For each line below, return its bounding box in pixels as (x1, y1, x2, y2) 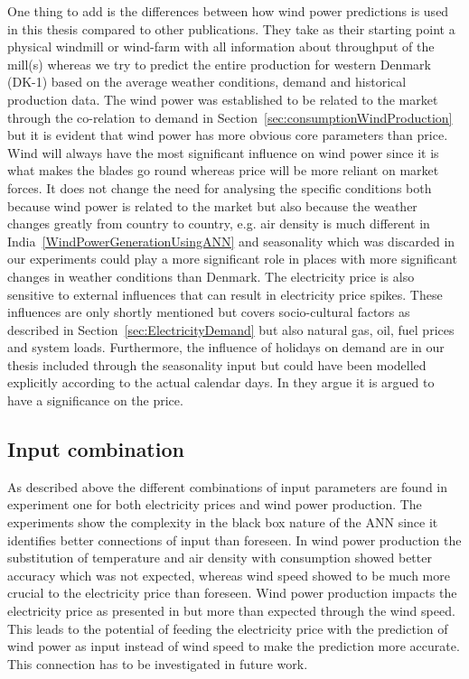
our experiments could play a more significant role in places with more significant (7, 249, 457, 268)
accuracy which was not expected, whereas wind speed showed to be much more (7, 565, 450, 584)
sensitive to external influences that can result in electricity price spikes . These (7, 284, 443, 303)
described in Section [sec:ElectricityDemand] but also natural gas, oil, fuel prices (7, 320, 455, 339)
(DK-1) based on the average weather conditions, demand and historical (7, 72, 407, 91)
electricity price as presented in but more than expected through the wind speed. (7, 601, 455, 620)
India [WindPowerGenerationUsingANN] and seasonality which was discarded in (7, 231, 455, 250)
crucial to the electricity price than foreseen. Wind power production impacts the (7, 583, 457, 602)
